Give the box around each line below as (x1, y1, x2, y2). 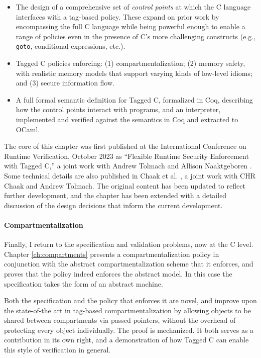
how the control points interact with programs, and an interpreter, (16, 104, 221, 115)
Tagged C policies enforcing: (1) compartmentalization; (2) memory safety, (16, 58, 245, 68)
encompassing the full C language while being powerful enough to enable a (16, 21, 245, 32)
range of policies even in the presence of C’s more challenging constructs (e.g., (16, 31, 256, 41)
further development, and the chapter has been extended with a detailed (4, 190, 227, 201)
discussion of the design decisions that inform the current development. (4, 200, 223, 210)
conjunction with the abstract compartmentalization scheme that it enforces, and (4, 258, 253, 269)
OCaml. (16, 124, 40, 134)
